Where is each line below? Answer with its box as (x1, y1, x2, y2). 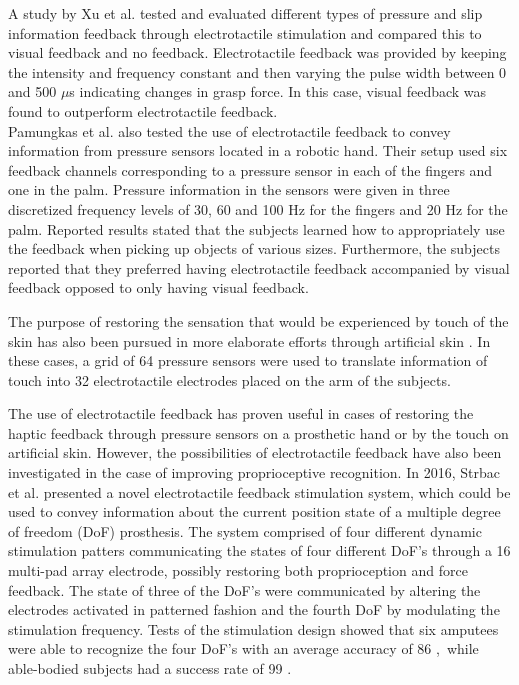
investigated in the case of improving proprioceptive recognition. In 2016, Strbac (8, 462, 500, 483)
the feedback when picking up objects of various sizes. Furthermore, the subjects (8, 238, 500, 259)
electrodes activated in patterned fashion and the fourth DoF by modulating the (8, 599, 500, 620)
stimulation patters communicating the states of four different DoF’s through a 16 (8, 540, 511, 561)
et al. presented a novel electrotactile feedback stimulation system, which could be (8, 481, 511, 502)
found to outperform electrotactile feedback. (8, 100, 278, 121)
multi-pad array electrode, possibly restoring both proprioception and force (8, 560, 468, 581)
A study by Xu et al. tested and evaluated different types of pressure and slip (8, 3, 483, 23)
